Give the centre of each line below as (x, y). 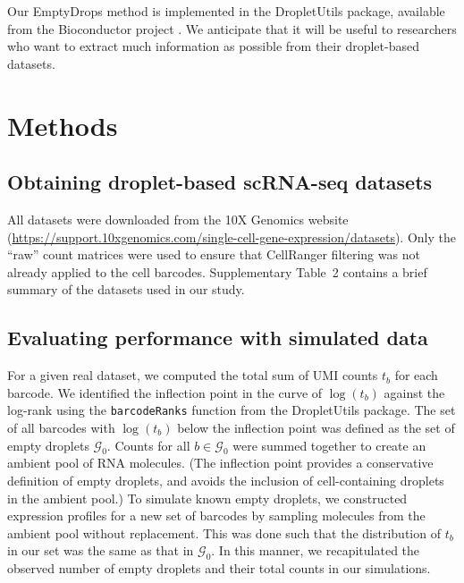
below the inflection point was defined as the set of (316, 427)
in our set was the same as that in (101, 550)
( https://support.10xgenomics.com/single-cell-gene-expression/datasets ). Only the (232, 237)
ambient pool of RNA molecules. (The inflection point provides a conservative (220, 463)
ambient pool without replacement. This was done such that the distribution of (224, 532)
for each (416, 375)
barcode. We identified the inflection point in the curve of (165, 392)
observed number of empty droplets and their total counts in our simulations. (219, 568)
